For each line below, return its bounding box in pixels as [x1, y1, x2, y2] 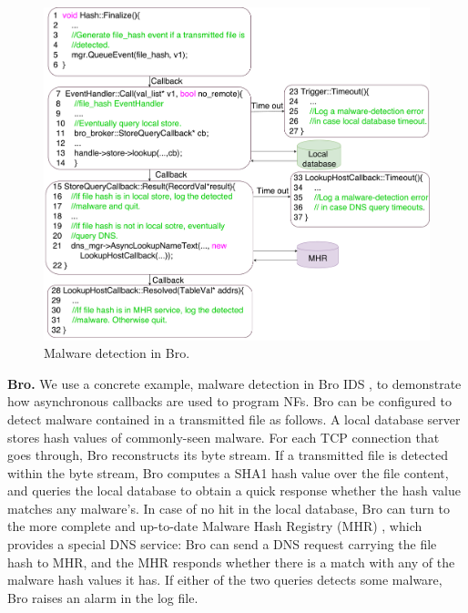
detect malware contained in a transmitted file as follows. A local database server [7, 409, 461, 428]
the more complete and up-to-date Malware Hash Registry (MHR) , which [7, 516, 422, 536]
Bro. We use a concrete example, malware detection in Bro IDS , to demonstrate [7, 373, 462, 393]
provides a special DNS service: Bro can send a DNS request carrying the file [7, 535, 437, 554]
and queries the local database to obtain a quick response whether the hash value [7, 481, 461, 500]
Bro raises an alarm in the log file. [7, 587, 198, 607]
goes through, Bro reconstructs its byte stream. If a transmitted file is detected [7, 445, 448, 465]
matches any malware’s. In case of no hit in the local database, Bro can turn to [7, 498, 450, 517]
